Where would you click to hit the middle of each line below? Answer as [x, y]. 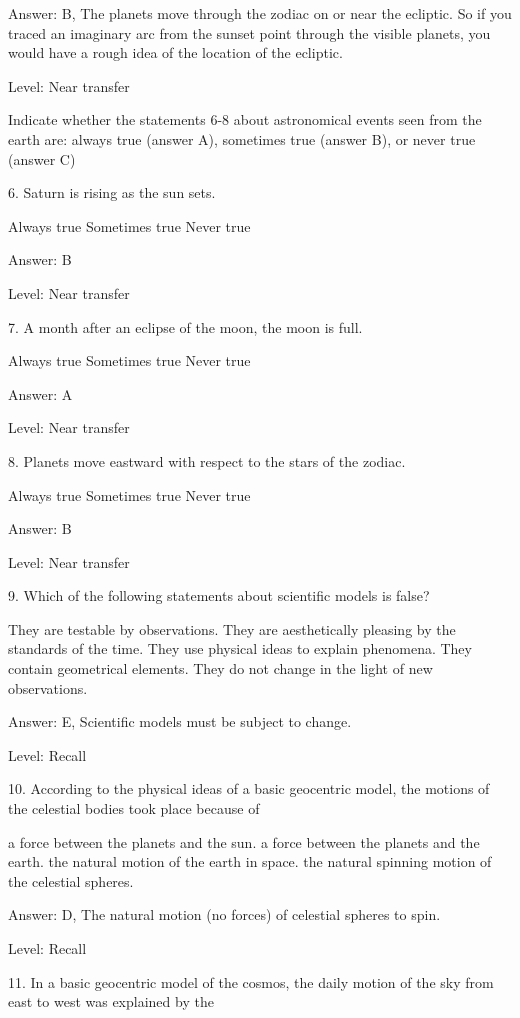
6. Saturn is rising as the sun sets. [112, 192]
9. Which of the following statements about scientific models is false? [219, 595]
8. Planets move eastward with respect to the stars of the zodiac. [207, 460]
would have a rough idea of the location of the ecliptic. [175, 52]
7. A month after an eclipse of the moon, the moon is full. [185, 326]
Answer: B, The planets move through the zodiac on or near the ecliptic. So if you [260, 13]
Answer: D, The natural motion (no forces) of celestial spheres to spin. [224, 914]
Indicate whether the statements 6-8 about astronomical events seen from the [245, 119]
